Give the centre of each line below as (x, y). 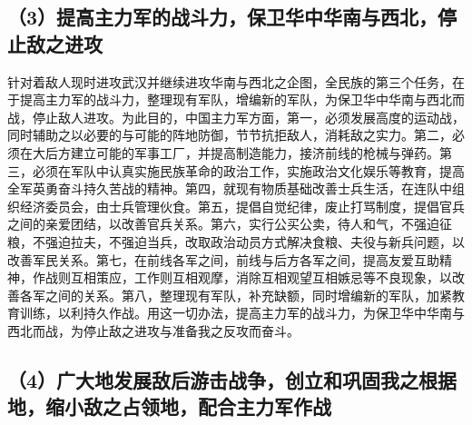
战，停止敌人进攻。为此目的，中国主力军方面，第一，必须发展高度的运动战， (236, 117)
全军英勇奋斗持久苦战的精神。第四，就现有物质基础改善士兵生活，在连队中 (230, 188)
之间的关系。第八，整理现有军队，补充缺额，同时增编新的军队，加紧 (248, 295)
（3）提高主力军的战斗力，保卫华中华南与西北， (223, 17)
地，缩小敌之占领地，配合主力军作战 (169, 406)
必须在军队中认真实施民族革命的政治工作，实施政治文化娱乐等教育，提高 (248, 170)
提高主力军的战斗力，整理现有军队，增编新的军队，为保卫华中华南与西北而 (242, 99)
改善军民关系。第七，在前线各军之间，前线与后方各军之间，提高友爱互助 (223, 259)
